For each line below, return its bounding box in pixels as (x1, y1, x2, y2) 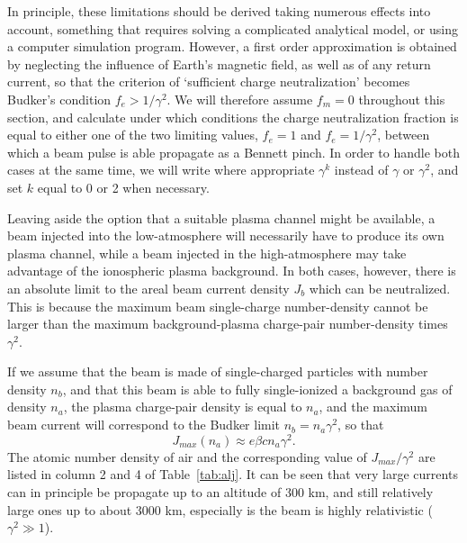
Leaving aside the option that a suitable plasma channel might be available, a (7, 208, 436, 227)
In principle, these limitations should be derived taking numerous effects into (7, 2, 431, 20)
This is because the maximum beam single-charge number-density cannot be (7, 296, 428, 315)
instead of (334, 160, 389, 179)
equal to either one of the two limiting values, (7, 125, 258, 144)
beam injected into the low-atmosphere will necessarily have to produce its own (7, 226, 445, 245)
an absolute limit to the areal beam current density (7, 278, 290, 297)
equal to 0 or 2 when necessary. (37, 177, 210, 196)
